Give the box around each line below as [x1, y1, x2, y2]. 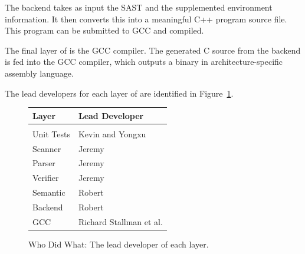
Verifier [32, 171, 59, 184]
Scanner [32, 142, 61, 154]
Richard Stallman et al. [78, 215, 163, 227]
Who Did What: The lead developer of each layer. [28, 237, 209, 250]
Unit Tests [32, 127, 70, 140]
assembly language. [5, 67, 74, 79]
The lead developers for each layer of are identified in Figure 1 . [5, 87, 234, 99]
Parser [32, 157, 55, 169]
